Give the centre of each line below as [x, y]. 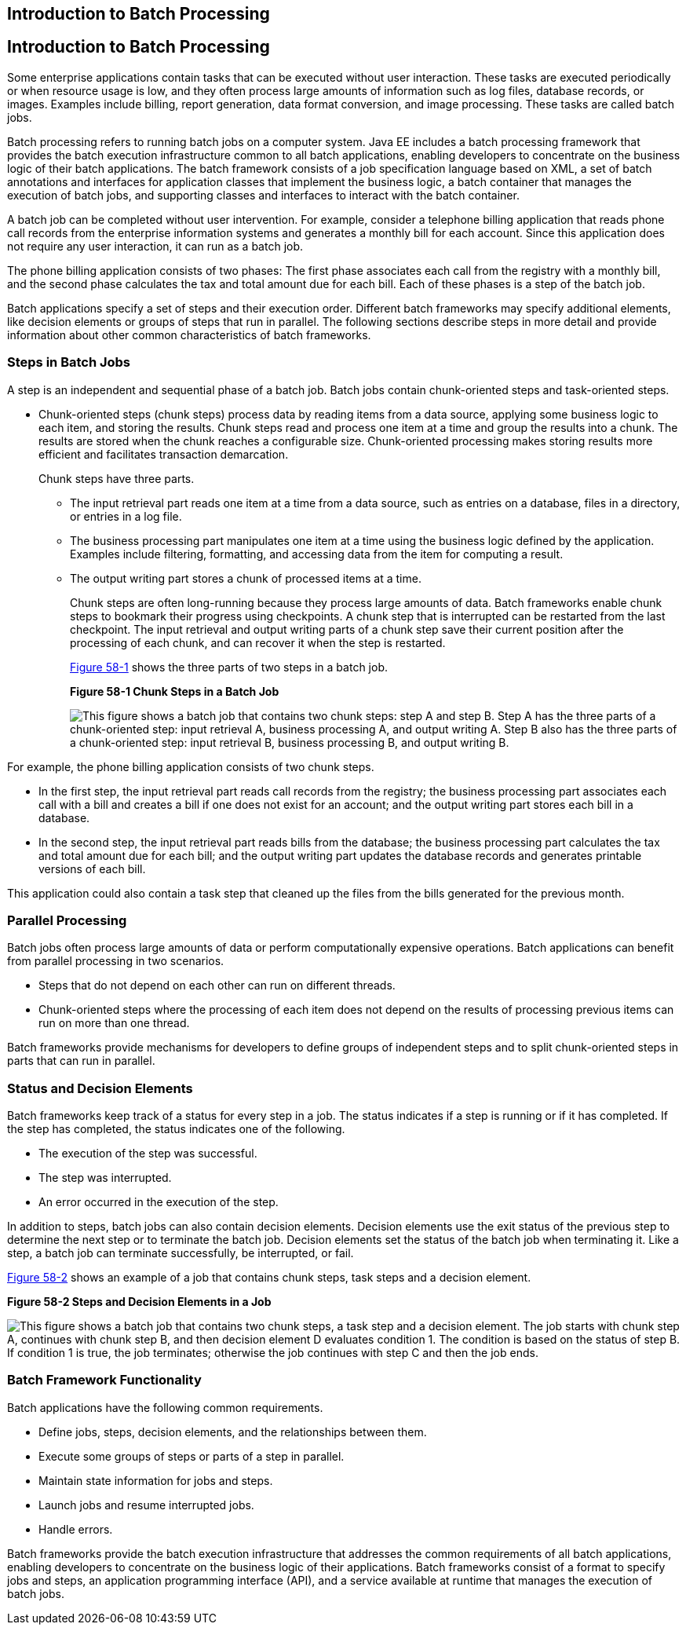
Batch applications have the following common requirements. [165, 1407]
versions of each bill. [92, 869]
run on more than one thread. [114, 1023]
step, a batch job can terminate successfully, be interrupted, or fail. [181, 1253]
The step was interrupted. [105, 1178]
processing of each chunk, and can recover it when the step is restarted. [258, 642]
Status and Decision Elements [100, 1088]
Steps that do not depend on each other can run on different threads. [217, 986]
